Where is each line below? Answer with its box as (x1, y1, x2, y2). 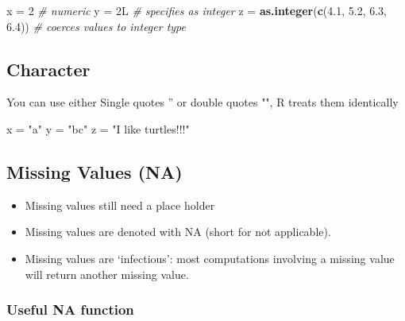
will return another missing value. (25, 265, 189, 282)
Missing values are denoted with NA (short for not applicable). (25, 223, 331, 240)
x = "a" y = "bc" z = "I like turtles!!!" (6, 120, 190, 137)
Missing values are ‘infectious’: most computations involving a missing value (25, 249, 395, 266)
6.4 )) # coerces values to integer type (6, 17, 186, 34)
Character (6, 56, 91, 81)
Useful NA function (6, 300, 134, 319)
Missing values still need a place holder (25, 196, 215, 213)
